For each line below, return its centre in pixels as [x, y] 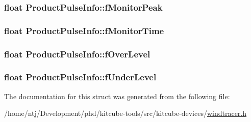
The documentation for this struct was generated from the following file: [117, 96]
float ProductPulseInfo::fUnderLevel [80, 77]
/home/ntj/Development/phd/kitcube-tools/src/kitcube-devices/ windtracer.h [125, 113]
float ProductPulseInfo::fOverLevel [77, 54]
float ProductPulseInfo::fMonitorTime [84, 30]
